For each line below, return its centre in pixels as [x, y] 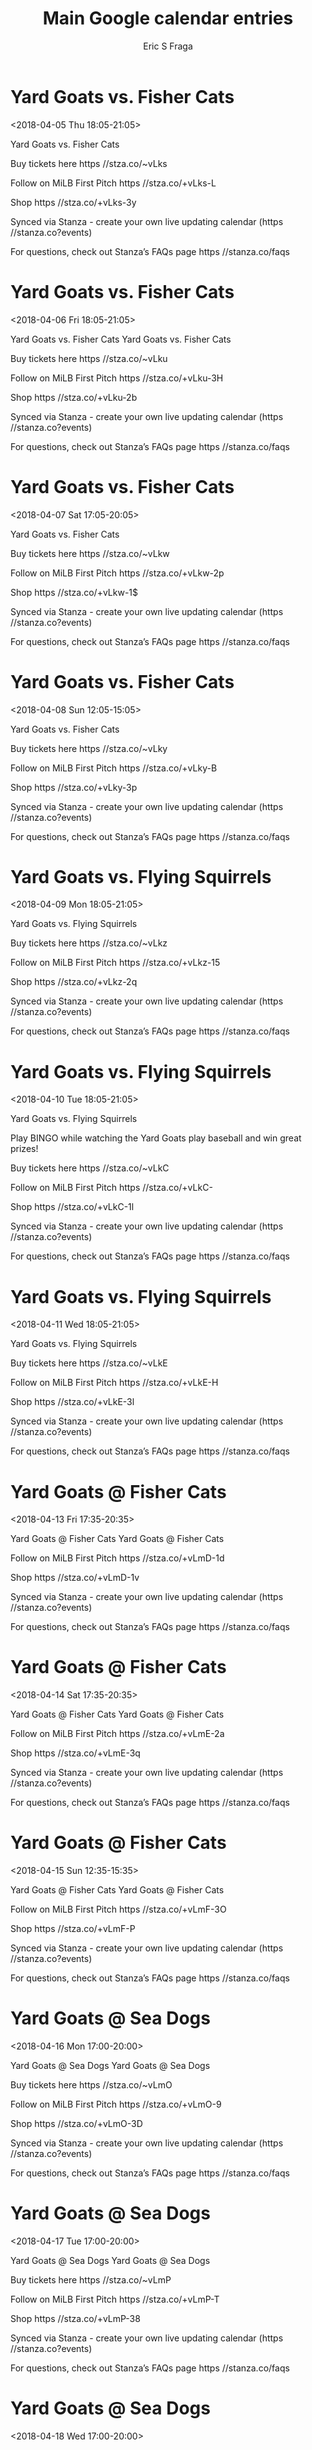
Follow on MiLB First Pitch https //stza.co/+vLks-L [113, 183]
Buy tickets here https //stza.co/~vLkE [89, 1363]
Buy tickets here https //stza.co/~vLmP [91, 2280]
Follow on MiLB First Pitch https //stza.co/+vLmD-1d [117, 1558]
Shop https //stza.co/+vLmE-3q [75, 1753]
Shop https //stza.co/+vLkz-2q [74, 982]
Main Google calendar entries [168, 18]
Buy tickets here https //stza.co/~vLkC [90, 1168]
